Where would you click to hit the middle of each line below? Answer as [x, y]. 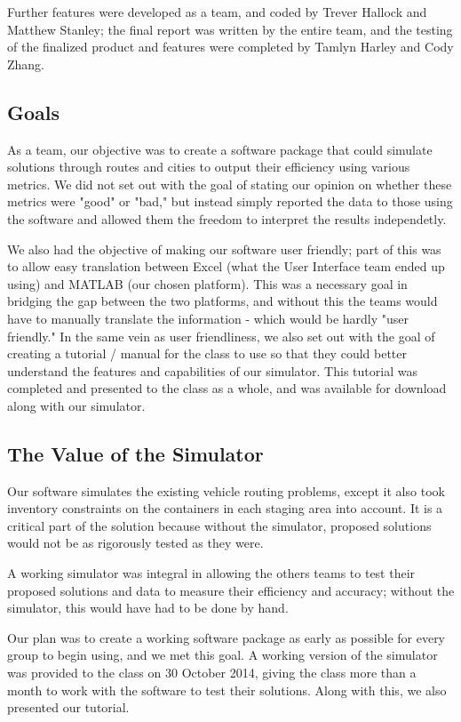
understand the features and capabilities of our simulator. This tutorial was [212, 370]
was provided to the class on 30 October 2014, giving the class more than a [212, 673]
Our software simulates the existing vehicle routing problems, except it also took [226, 490]
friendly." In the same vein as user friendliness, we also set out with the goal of [221, 336]
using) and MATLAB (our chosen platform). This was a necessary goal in [207, 283]
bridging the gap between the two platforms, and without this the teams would [223, 301]
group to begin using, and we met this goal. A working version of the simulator [223, 655]
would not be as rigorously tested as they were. [135, 543]
